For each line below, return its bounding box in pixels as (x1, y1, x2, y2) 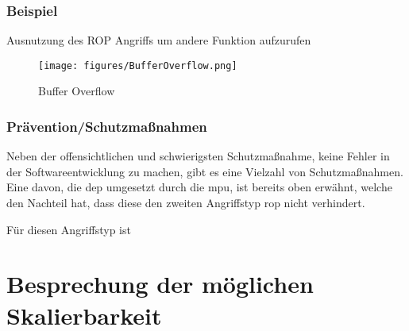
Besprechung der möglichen (6, 267, 314, 300)
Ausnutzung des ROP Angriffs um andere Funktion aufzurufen (6, 32, 311, 48)
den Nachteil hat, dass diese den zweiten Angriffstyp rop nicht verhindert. (6, 194, 365, 211)
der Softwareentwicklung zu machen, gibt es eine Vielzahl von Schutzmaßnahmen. (6, 163, 403, 179)
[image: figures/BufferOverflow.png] (38, 60, 237, 71)
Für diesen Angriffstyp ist (6, 221, 131, 237)
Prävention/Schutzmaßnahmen (6, 116, 207, 136)
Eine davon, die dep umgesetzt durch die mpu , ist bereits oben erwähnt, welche (6, 179, 392, 195)
